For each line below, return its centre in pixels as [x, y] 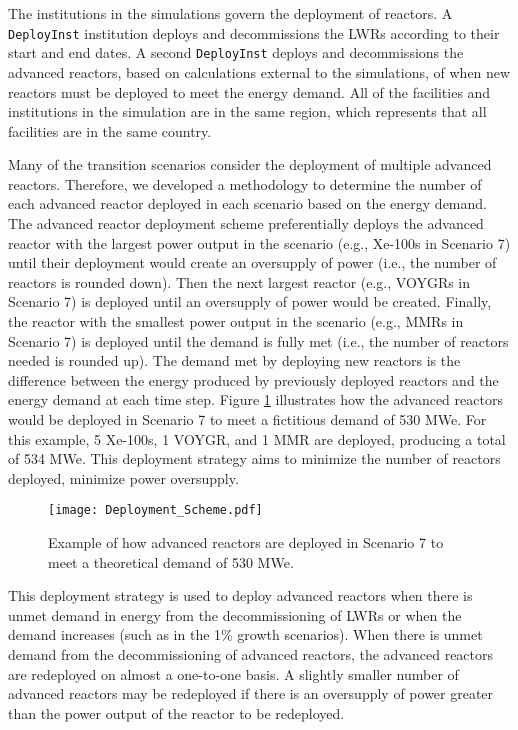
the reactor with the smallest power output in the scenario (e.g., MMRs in [236, 321]
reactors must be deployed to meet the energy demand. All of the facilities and [249, 91]
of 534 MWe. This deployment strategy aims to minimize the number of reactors [254, 458]
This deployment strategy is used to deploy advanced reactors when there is [240, 595]
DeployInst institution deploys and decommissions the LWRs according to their [254, 32]
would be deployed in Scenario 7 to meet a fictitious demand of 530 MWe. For [247, 419]
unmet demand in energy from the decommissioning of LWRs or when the [235, 614]
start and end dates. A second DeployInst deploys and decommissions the [236, 52]
